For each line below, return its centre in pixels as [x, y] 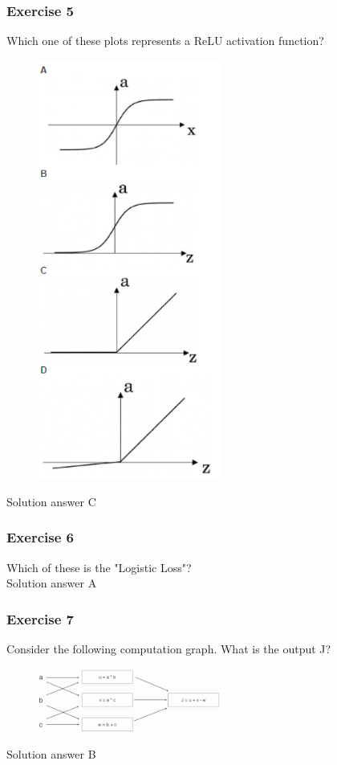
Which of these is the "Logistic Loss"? [99, 567]
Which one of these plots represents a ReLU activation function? [165, 41]
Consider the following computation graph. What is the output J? [169, 649]
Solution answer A [52, 583]
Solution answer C [51, 501]
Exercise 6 [40, 537]
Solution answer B [51, 754]
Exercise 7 [40, 618]
